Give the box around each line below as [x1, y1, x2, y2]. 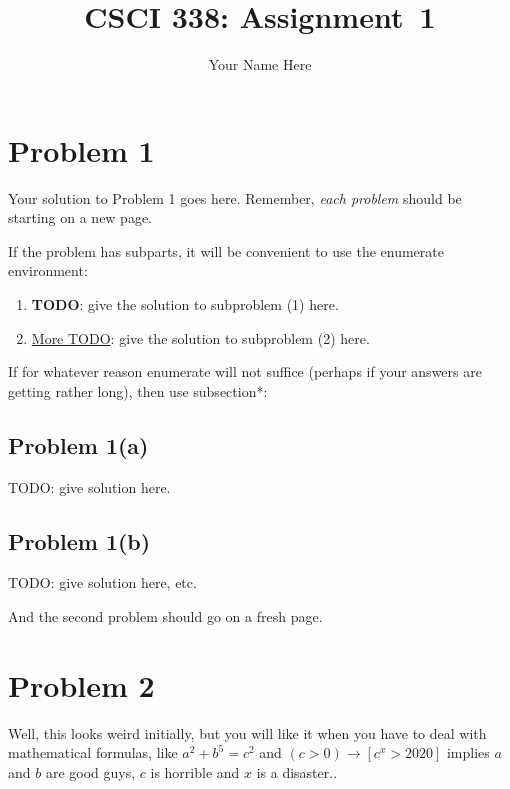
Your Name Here [208, 54, 312, 75]
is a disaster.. [256, 761, 338, 782]
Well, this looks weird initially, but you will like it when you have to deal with [8, 722, 487, 743]
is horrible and [150, 761, 240, 782]
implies [446, 742, 490, 763]
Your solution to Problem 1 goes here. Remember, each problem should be [8, 187, 462, 208]
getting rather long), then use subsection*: [8, 380, 268, 401]
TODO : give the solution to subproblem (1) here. [31, 294, 339, 315]
